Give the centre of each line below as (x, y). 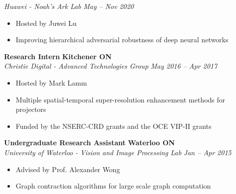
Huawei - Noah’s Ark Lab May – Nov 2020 (69, 6)
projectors (31, 109)
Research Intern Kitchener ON (58, 56)
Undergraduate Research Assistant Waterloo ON (89, 143)
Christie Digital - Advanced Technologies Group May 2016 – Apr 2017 (111, 66)
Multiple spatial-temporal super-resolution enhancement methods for (120, 99)
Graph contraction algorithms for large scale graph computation (113, 186)
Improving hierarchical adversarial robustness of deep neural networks (122, 40)
